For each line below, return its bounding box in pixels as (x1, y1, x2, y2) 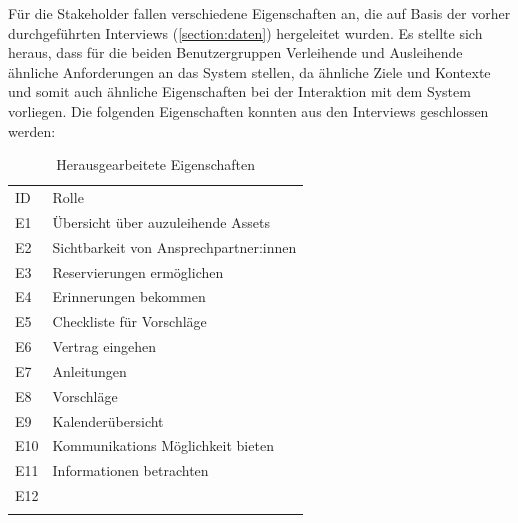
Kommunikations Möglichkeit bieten (52, 435, 274, 456)
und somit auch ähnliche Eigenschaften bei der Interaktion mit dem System (8, 81, 471, 102)
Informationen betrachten (52, 460, 209, 481)
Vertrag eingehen (52, 336, 157, 357)
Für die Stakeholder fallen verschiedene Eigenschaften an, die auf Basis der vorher (8, 3, 511, 23)
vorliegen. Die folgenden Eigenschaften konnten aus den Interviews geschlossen (8, 100, 489, 121)
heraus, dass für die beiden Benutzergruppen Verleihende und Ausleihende (8, 42, 463, 63)
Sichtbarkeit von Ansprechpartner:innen (52, 236, 297, 257)
